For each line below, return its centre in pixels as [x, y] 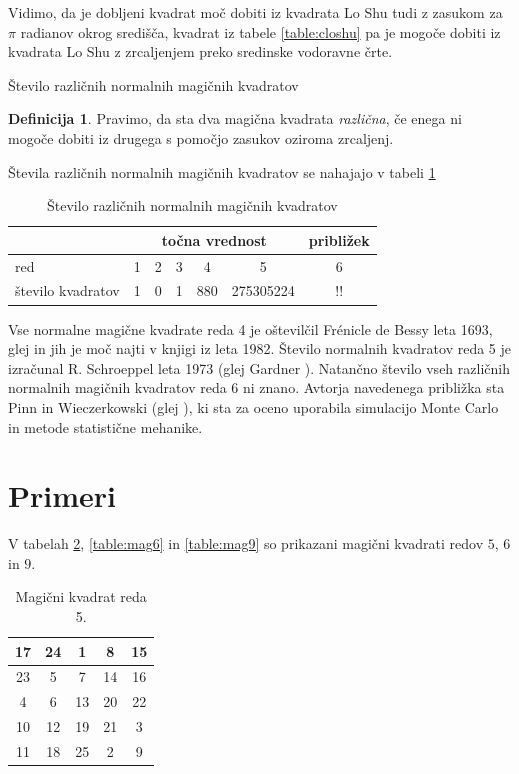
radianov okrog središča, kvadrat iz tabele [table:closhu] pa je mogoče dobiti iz [260, 31]
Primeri [62, 495]
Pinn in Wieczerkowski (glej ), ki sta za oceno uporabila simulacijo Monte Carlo [253, 406]
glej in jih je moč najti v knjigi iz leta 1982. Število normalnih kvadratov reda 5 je [260, 348]
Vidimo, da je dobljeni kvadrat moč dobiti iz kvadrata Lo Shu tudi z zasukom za [255, 12]
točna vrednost [214, 239]
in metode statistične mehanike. [105, 426]
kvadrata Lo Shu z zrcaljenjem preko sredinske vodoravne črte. [200, 51]
